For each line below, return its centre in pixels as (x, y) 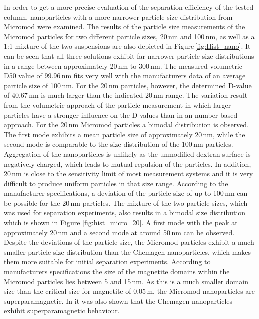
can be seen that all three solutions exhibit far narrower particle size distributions (129, 55)
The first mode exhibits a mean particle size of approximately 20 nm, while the (125, 134)
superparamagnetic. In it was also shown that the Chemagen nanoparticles (118, 301)
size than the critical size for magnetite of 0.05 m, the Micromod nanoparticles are (130, 291)
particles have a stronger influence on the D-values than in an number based (121, 114)
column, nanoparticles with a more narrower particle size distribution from (118, 16)
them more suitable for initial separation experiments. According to (107, 262)
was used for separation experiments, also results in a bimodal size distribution (125, 213)
